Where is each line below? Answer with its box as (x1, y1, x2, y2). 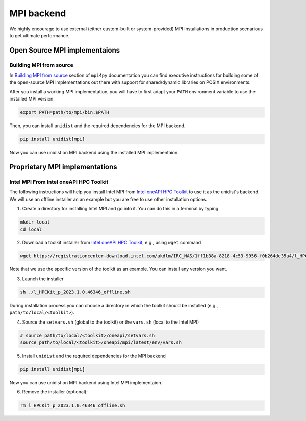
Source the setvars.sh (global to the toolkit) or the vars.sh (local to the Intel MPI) (22, 319, 199, 325)
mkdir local (20, 219, 50, 225)
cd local (20, 226, 42, 232)
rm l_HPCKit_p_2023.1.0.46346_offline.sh (20, 403, 125, 408)
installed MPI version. (9, 96, 55, 102)
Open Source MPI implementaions (9, 46, 120, 55)
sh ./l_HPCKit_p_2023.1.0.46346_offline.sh (20, 289, 131, 295)
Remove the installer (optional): (22, 389, 88, 395)
